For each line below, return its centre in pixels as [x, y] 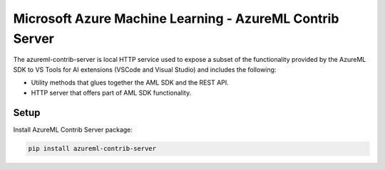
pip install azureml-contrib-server [92, 149]
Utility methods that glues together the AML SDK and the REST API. [130, 83]
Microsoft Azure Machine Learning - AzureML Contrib [176, 18]
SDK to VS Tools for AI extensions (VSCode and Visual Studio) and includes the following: [145, 69]
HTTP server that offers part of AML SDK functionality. [111, 92]
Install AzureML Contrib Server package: [73, 130]
